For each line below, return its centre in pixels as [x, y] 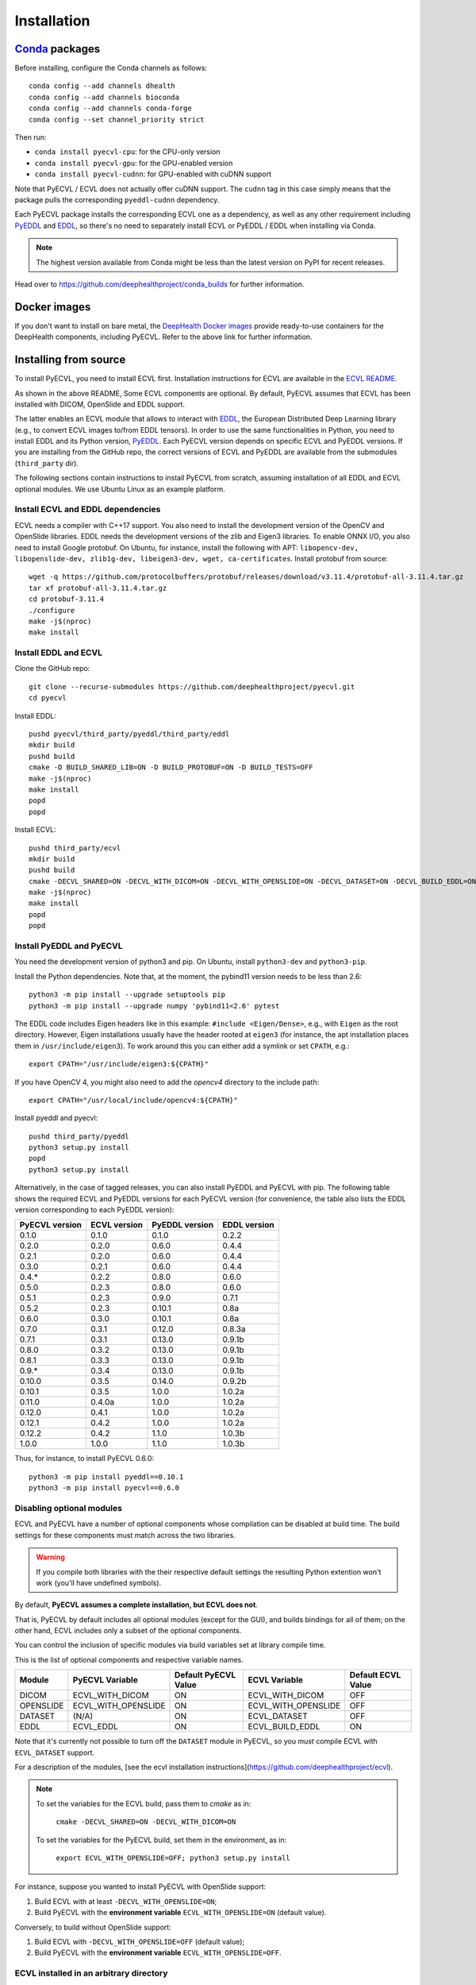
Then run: [31, 137]
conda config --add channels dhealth [102, 86]
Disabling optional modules [69, 1508]
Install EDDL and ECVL [59, 653]
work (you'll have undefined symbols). [99, 1582]
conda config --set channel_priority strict [117, 119]
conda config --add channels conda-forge [110, 108]
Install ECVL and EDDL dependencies [88, 510]
